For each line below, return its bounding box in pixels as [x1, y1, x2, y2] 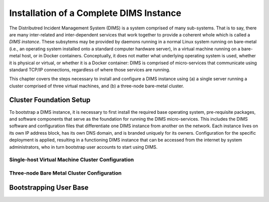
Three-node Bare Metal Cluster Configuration [9, 170, 122, 177]
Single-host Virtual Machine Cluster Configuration [9, 156, 134, 163]
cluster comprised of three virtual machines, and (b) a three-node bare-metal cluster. [9, 83, 184, 89]
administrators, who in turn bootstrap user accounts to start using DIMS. [9, 144, 158, 150]
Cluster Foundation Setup [9, 96, 91, 104]
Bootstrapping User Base [9, 184, 89, 192]
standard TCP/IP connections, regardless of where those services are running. [9, 66, 170, 72]
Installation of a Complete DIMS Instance [9, 7, 181, 18]
